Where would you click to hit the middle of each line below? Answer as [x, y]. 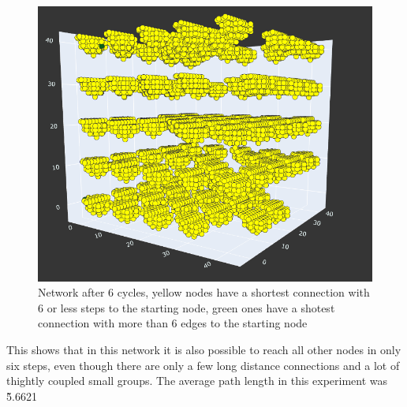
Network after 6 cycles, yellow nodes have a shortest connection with [204, 292]
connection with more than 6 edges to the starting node [173, 323]
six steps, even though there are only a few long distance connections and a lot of [203, 365]
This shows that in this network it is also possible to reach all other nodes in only [204, 350]
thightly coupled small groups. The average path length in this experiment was [197, 381]
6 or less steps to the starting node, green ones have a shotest [187, 307]
